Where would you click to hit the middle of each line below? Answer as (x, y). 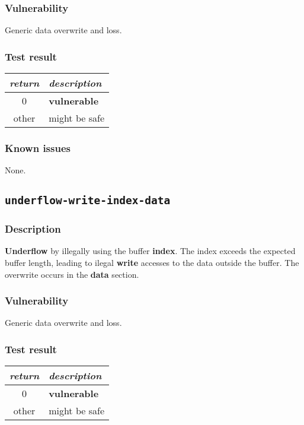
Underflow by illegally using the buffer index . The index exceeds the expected (150, 251)
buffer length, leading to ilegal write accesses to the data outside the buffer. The (152, 263)
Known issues (38, 148)
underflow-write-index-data (88, 201)
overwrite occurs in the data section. (72, 274)
